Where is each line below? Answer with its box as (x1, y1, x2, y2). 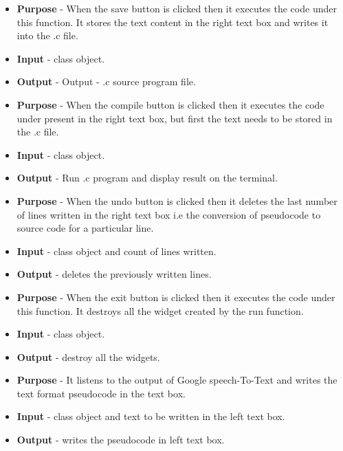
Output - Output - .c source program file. (16, 74, 196, 89)
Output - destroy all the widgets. (16, 349, 160, 364)
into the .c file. (16, 28, 78, 43)
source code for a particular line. (16, 221, 154, 235)
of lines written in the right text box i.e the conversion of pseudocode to (16, 207, 321, 221)
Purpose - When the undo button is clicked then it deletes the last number (16, 193, 338, 208)
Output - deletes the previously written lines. (16, 267, 212, 281)
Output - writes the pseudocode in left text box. (16, 432, 225, 447)
